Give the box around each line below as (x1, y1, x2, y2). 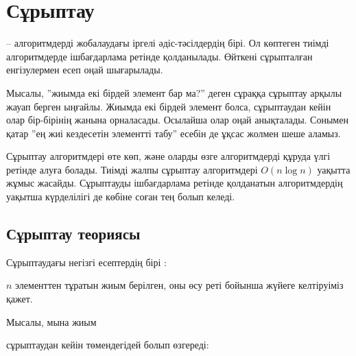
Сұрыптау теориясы (6, 223, 141, 244)
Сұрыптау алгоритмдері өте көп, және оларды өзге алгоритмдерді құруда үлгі (6, 149, 331, 163)
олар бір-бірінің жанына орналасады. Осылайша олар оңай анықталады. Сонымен (6, 112, 348, 127)
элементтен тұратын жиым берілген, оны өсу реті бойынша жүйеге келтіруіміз (15, 278, 344, 292)
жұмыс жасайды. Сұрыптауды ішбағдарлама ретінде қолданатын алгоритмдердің (6, 176, 343, 190)
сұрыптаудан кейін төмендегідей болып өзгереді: (6, 337, 209, 352)
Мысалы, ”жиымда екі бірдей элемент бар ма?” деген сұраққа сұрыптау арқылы (6, 85, 342, 99)
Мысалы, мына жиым (6, 314, 97, 329)
